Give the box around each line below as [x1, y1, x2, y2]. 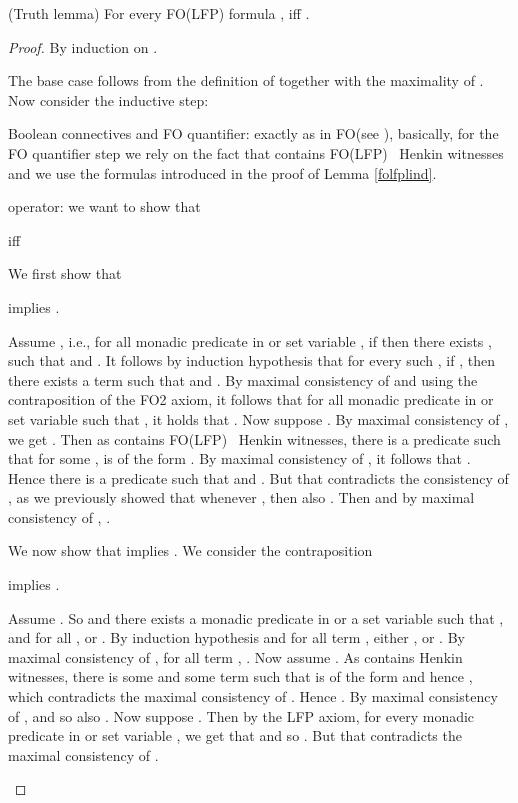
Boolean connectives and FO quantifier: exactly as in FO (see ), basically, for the [8, 123, 499, 144]
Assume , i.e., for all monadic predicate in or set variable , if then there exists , [8, 330, 492, 351]
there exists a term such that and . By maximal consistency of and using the [8, 369, 478, 390]
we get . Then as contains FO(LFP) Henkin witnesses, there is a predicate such [8, 428, 501, 449]
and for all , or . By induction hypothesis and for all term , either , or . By [8, 627, 465, 648]
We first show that [8, 263, 122, 284]
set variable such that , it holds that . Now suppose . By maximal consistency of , [8, 408, 509, 429]
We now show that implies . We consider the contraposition [8, 540, 373, 561]
